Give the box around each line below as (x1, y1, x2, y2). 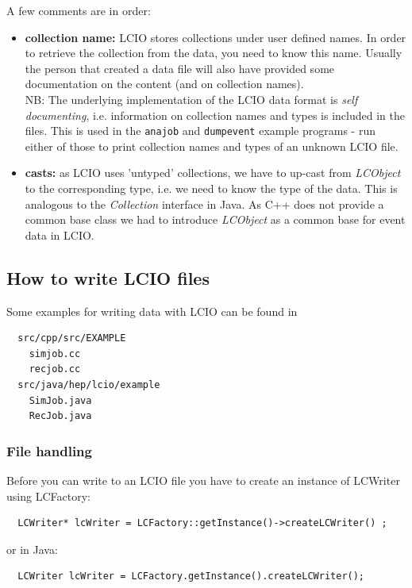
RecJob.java (29, 410, 92, 422)
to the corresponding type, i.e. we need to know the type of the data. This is (25, 180, 398, 196)
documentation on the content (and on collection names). (25, 75, 304, 92)
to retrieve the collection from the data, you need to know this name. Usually (25, 44, 402, 61)
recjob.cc (29, 363, 81, 375)
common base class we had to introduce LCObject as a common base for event (25, 211, 406, 228)
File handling (6, 440, 92, 460)
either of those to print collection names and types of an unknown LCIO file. (25, 137, 399, 154)
